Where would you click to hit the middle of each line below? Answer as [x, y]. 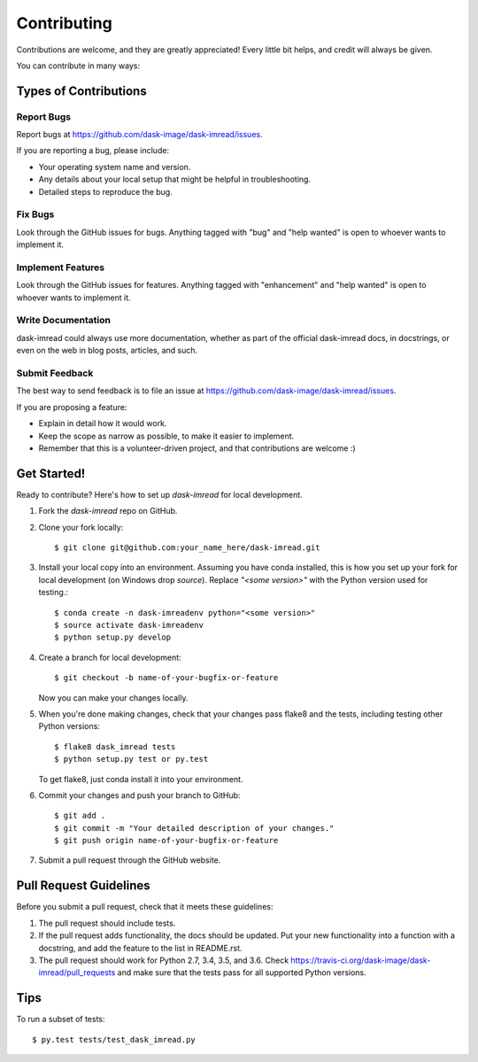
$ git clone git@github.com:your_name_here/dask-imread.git [187, 548]
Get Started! [51, 473]
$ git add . [80, 816]
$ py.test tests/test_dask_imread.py [114, 1039]
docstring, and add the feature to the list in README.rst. [140, 948]
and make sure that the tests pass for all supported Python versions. [242, 973]
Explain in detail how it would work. [103, 423]
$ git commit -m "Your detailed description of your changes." [194, 828]
